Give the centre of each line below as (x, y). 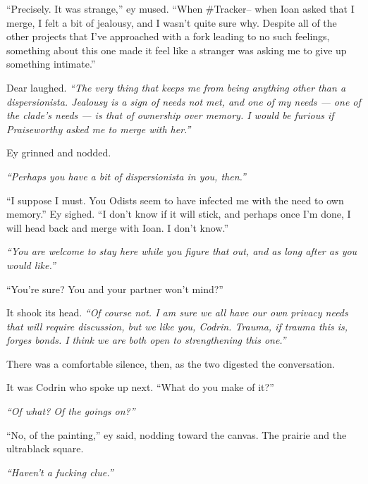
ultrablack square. (45, 448)
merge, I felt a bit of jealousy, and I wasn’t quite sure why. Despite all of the (172, 22)
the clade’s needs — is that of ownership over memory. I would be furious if (170, 115)
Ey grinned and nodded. (59, 153)
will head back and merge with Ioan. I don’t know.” (118, 227)
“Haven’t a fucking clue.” (60, 472)
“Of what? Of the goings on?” (71, 411)
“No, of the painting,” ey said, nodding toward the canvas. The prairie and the (177, 434)
